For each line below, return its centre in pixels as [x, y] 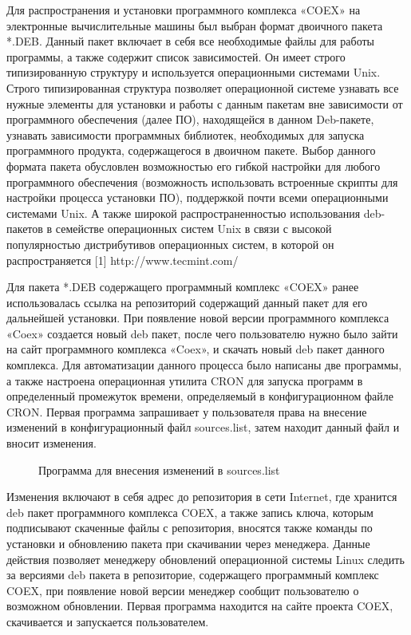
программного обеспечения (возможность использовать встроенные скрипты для [202, 181]
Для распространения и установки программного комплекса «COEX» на [184, 10]
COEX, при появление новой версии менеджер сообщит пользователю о [183, 590]
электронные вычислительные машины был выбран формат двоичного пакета [195, 25]
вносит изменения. [51, 443]
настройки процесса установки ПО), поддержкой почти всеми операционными [198, 197]
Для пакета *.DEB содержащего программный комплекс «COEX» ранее [183, 287]
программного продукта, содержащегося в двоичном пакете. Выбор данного [191, 150]
